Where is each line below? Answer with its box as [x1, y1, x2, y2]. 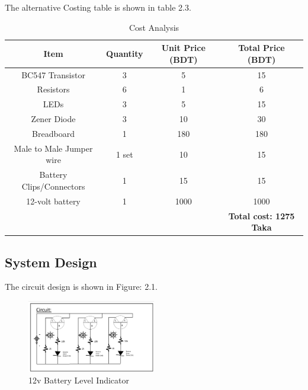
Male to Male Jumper [14, 142, 93, 154]
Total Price [238, 41, 285, 54]
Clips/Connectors [21, 180, 85, 192]
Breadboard [32, 127, 75, 139]
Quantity [106, 47, 143, 59]
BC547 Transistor [21, 68, 85, 81]
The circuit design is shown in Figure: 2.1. [5, 280, 158, 293]
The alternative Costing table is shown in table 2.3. [5, 1, 191, 13]
